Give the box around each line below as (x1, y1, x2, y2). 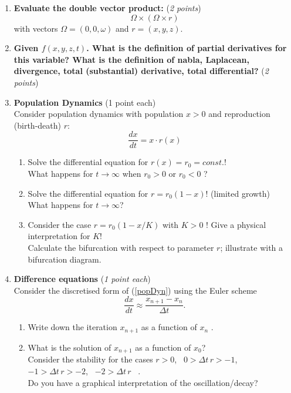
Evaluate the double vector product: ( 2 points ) (13, 2, 201, 14)
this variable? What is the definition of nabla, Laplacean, (13, 53, 249, 65)
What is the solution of (28, 341, 111, 353)
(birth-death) (13, 119, 61, 131)
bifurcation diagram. (28, 253, 101, 265)
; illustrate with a (220, 241, 283, 253)
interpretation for (28, 230, 90, 242)
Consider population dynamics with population (13, 108, 184, 120)
